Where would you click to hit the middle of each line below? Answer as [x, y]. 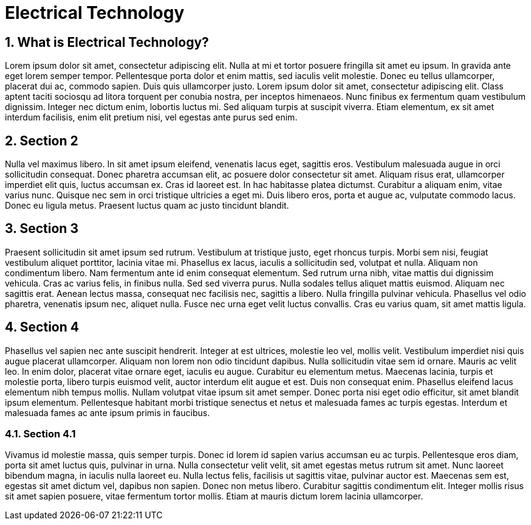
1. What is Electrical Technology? [107, 42]
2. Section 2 [42, 141]
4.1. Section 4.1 [40, 434]
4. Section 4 [42, 327]
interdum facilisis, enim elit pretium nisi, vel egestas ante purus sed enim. [151, 117]
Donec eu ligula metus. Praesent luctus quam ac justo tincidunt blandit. [147, 206]
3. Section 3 [42, 229]
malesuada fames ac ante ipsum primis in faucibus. [108, 412]
